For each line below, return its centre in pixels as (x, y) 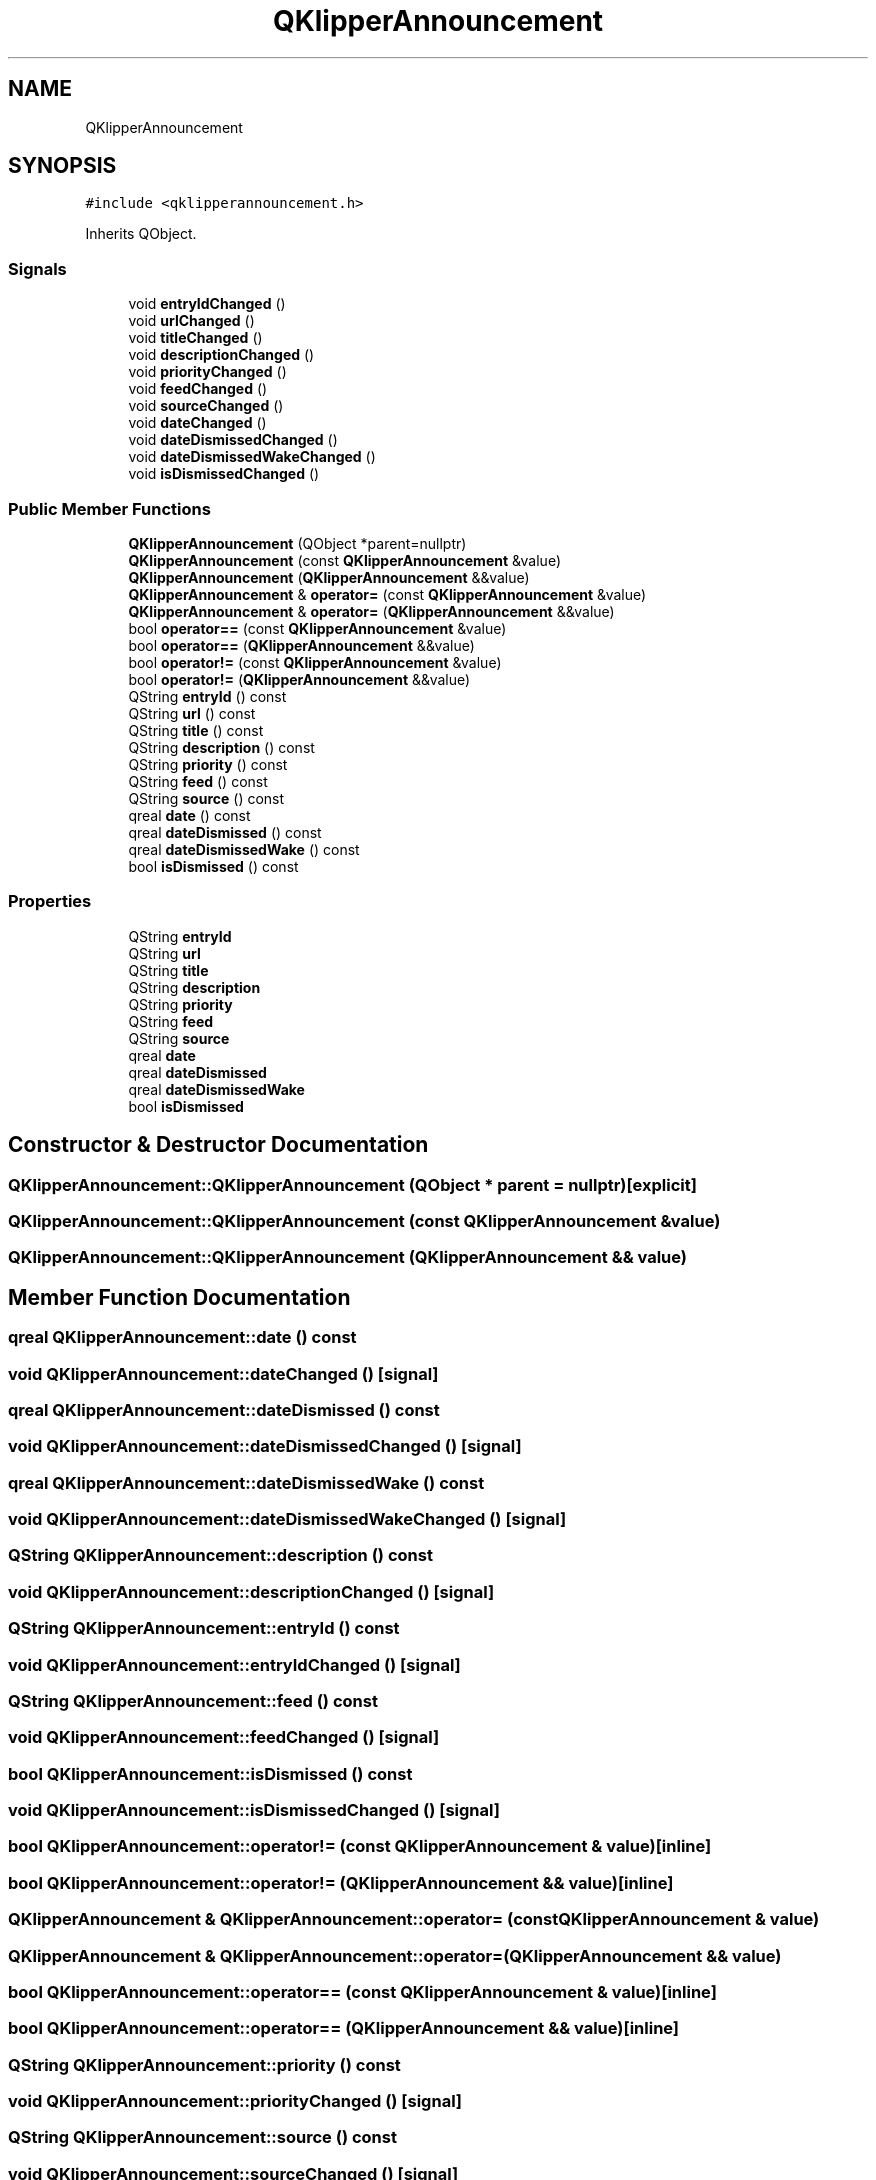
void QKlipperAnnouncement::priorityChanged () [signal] (235, 2101)
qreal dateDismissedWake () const (244, 849)
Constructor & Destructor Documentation (218, 1145)
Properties (50, 901)
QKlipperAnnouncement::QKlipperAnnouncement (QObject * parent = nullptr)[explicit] (352, 1184)
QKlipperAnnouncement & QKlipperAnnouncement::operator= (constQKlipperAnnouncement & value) (414, 1919)
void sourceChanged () (206, 406)
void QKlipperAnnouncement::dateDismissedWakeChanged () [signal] (287, 1519)
